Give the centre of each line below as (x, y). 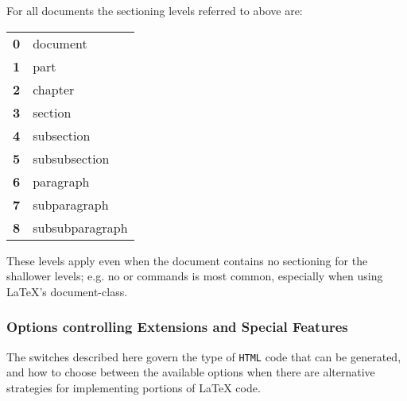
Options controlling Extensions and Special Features (177, 327)
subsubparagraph (80, 227)
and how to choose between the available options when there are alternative (191, 372)
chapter (54, 89)
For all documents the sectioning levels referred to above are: (155, 10)
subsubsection (71, 158)
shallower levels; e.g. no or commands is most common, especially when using (195, 276)
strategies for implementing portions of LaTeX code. (134, 387)
